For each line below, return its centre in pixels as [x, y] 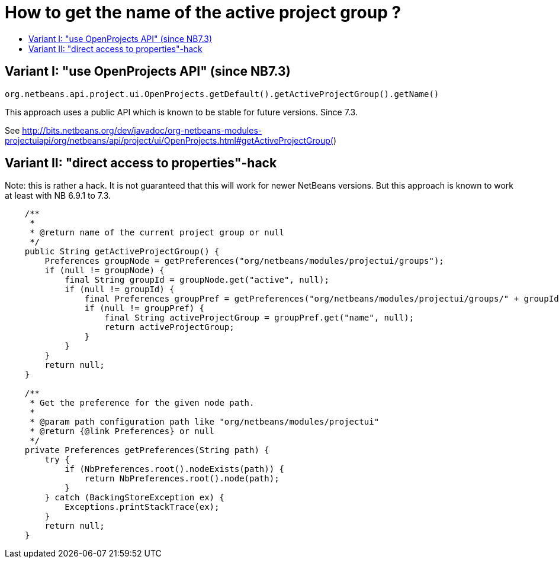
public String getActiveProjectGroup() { [122, 252]
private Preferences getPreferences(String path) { [147, 450]
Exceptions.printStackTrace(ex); [142, 507]
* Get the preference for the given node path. [142, 403]
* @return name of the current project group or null [157, 233]
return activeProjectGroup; [169, 327]
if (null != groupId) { [120, 289]
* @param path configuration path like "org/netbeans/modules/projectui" [205, 422]
